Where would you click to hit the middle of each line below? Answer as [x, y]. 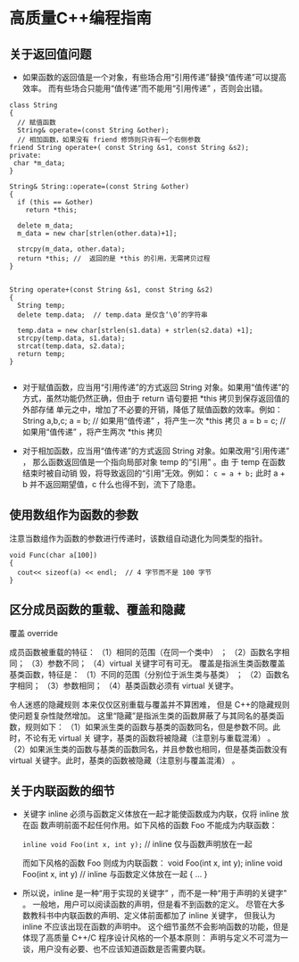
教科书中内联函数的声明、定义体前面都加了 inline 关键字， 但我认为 [153, 916]
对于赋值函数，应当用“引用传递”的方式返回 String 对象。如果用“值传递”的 [156, 387]
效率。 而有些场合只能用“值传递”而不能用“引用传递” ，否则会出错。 [145, 88]
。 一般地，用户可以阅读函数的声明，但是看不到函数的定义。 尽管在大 [149, 904]
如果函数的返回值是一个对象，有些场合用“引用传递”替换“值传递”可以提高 [154, 77]
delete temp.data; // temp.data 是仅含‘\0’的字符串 [112, 315]
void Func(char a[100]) [54, 555]
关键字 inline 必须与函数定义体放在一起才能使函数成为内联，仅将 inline [150, 814]
